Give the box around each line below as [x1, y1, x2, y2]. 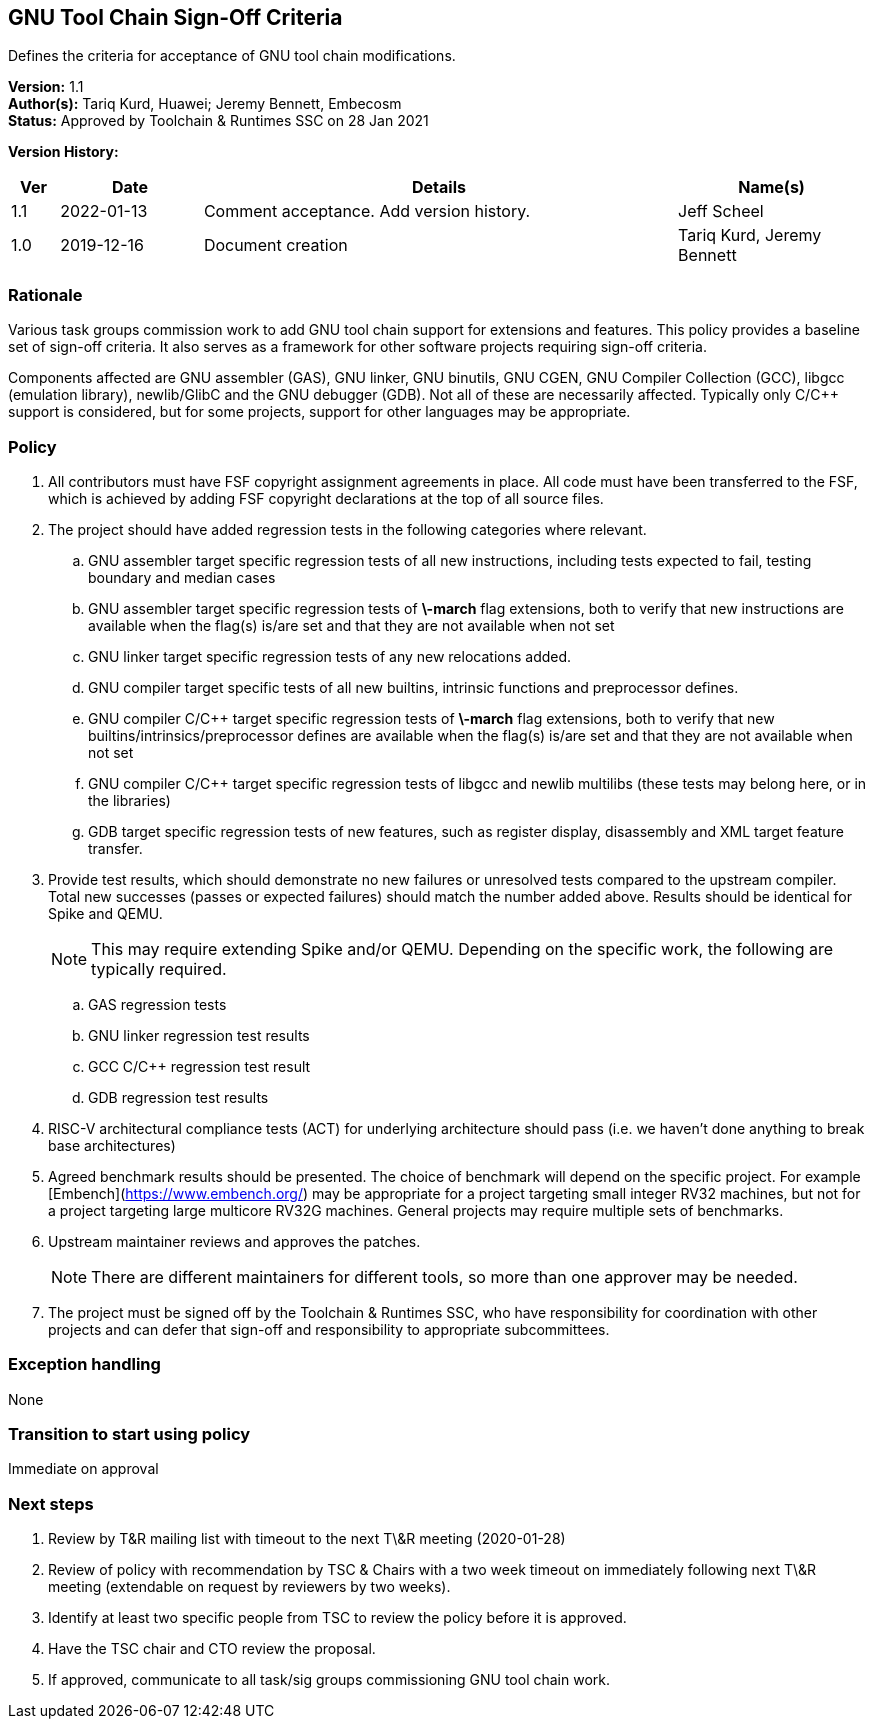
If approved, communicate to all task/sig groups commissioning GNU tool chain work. [48, 1671, 611, 1689]
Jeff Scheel [678, 201, 764, 222]
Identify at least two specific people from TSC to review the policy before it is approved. [48, 1609, 627, 1627]
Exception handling [8, 1354, 161, 1375]
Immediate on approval [8, 1460, 159, 1478]
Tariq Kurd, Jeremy [678, 225, 822, 246]
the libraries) [88, 791, 171, 809]
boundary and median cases [88, 568, 276, 586]
